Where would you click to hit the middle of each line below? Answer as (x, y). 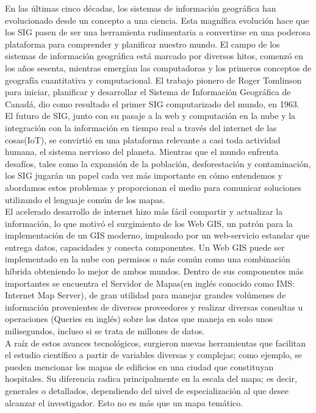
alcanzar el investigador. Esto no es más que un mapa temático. (124, 402)
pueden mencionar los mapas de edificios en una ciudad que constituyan (139, 366)
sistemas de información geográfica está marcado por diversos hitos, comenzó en (154, 56)
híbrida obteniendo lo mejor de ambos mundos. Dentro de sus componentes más (154, 271)
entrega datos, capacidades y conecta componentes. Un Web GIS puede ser (145, 247)
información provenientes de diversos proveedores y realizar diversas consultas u (154, 307)
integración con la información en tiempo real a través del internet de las (141, 127)
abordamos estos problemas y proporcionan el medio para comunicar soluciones (153, 187)
